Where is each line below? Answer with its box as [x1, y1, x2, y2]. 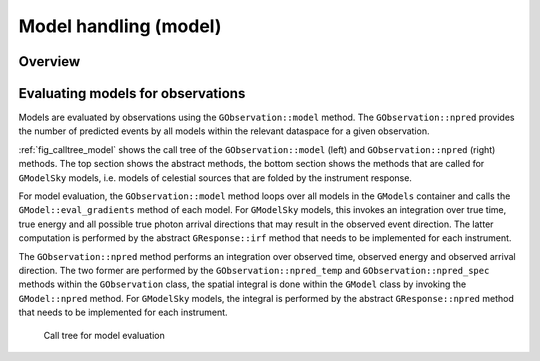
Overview [18, 53, 81, 70]
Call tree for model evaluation [43, 329, 165, 341]
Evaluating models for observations [18, 85, 246, 102]
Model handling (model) [18, 15, 222, 37]
